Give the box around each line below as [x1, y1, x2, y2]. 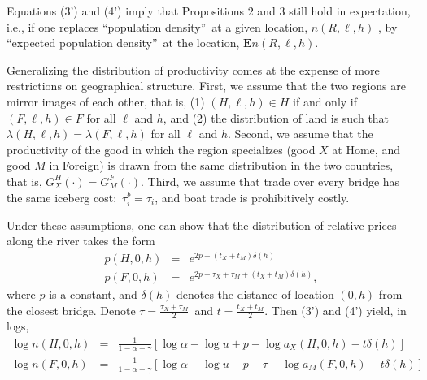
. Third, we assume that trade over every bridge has [140, 172, 400, 189]
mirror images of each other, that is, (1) [7, 93, 205, 110]
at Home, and [332, 140, 400, 158]
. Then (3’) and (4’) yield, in [264, 301, 407, 318]
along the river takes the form [7, 232, 155, 249]
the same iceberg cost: [7, 188, 117, 205]
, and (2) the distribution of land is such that [163, 109, 390, 126]
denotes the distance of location [176, 285, 334, 302]
